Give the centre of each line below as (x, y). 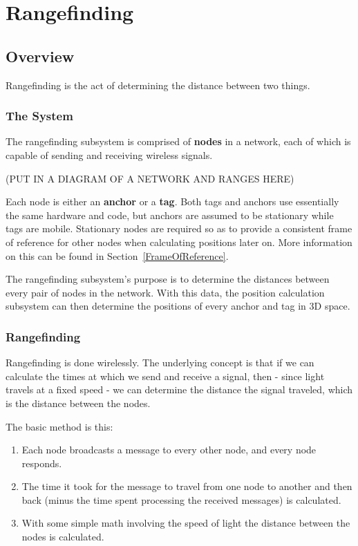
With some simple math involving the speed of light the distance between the (186, 523)
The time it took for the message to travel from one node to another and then (187, 486)
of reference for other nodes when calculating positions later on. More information (179, 242)
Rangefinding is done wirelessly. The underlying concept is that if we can (160, 363)
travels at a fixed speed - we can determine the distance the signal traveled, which (179, 389)
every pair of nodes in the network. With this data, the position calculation (165, 292)
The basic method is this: (59, 426)
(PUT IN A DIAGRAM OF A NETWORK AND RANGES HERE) (150, 178)
